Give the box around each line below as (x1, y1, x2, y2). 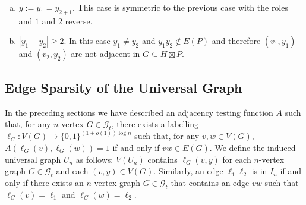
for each (222, 153, 251, 165)
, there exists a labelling (111, 118, 199, 130)
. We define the (209, 141, 265, 154)
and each (56, 165, 89, 177)
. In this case (64, 34, 111, 47)
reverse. (65, 14, 93, 27)
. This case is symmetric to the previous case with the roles (72, 1, 288, 13)
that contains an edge (171, 176, 250, 188)
